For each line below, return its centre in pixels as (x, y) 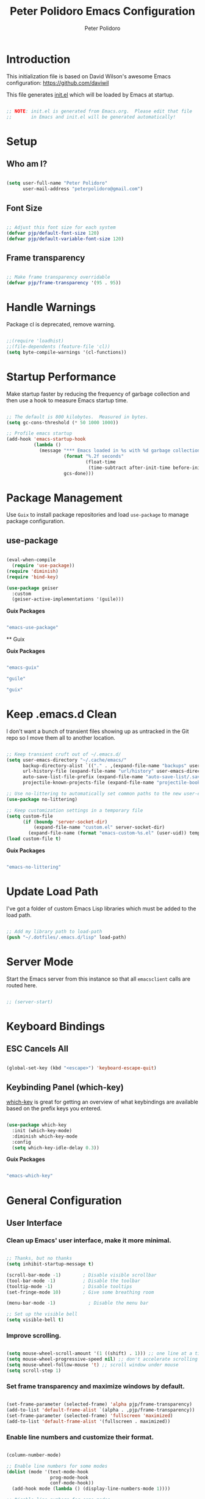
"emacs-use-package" (33, 628)
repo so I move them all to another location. (61, 737)
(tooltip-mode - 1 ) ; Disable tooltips (69, 1286)
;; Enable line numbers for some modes (57, 1466)
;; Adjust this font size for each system (61, 227)
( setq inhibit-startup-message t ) (50, 1264)
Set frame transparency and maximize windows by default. (95, 1386)
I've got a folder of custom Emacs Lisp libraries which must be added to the (101, 908)
